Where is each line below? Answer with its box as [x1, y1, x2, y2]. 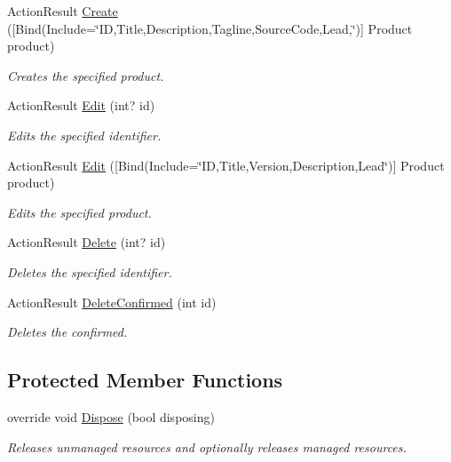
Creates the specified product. [7, 66, 164, 84]
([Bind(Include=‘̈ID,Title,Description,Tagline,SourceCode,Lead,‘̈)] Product [7, 19, 413, 37]
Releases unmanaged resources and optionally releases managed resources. [7, 437, 407, 456]
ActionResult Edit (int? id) [7, 96, 155, 115]
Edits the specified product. [7, 203, 152, 221]
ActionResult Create [7, 2, 118, 20]
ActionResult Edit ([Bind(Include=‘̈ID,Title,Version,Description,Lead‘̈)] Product [7, 155, 445, 174]
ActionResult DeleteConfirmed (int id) [7, 292, 217, 311]
